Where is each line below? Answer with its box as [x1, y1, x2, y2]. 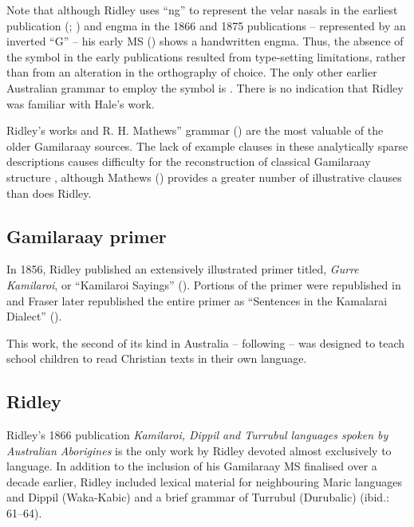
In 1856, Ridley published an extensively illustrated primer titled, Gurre [6, 261, 359, 277]
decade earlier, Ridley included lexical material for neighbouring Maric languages [6, 473, 402, 490]
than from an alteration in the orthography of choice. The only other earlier [6, 64, 377, 81]
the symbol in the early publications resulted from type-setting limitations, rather [6, 48, 406, 65]
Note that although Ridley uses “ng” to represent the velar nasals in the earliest [6, 2, 398, 18]
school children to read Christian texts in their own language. [6, 350, 307, 367]
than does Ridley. [6, 184, 92, 201]
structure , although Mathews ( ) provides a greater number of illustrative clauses [6, 168, 402, 185]
